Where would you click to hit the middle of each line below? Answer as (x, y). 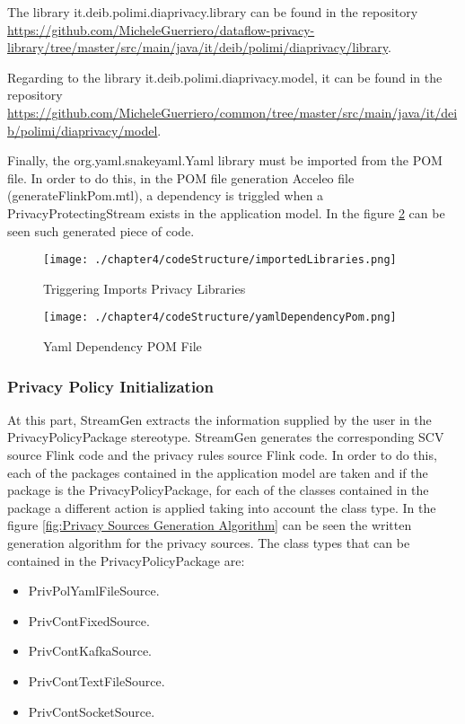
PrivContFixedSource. (89, 620)
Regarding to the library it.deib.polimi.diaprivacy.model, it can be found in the (225, 77)
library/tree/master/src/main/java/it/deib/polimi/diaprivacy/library (198, 47)
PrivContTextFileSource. (97, 680)
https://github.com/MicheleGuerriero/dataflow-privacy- (161, 29)
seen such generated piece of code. (101, 230)
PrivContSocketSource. (92, 711)
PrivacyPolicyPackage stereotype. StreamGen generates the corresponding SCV (226, 437)
